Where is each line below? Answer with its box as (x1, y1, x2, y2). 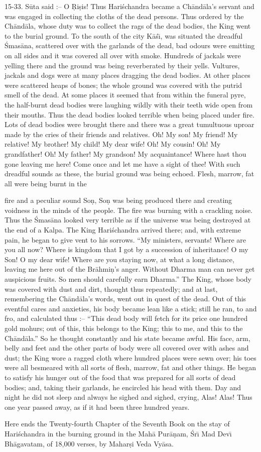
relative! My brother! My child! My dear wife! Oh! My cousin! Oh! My (5, 139, 221, 149)
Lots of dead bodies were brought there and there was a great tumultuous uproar (5, 119, 254, 130)
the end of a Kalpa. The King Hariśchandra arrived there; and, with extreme (5, 224, 241, 235)
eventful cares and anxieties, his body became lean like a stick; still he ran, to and (5, 303, 257, 313)
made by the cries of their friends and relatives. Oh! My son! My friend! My (5, 129, 238, 139)
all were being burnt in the (5, 178, 87, 188)
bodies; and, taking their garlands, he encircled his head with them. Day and (5, 382, 241, 392)
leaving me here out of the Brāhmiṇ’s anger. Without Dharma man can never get (5, 264, 255, 274)
